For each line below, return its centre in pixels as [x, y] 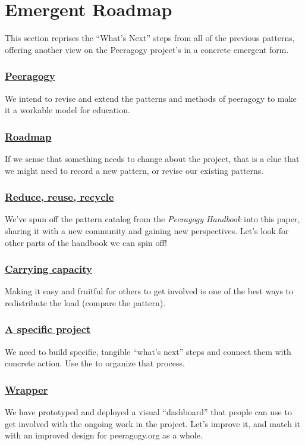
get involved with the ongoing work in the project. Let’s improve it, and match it [152, 423]
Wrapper [26, 389]
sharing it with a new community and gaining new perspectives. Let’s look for [147, 230]
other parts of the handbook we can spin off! [86, 242]
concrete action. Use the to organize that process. [95, 363]
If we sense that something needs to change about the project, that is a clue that [152, 158]
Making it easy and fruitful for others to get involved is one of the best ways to [149, 291]
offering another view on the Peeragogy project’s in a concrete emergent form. [147, 49]
